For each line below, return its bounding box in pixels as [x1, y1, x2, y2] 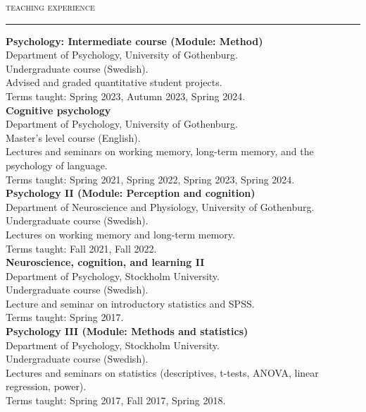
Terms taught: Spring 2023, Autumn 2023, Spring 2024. [6, 88, 246, 103]
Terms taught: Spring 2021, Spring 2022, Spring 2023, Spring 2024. [6, 171, 295, 186]
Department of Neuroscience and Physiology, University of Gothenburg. [6, 199, 315, 214]
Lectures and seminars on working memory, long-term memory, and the [6, 144, 314, 159]
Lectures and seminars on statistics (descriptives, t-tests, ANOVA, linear [6, 365, 319, 380]
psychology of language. [6, 157, 108, 172]
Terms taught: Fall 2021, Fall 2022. [6, 241, 157, 255]
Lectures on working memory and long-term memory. [6, 226, 235, 241]
